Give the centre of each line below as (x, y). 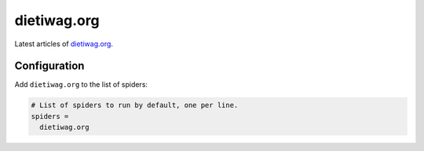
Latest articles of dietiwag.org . (64, 44)
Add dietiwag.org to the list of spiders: (81, 84)
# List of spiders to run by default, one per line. (135, 105)
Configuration (49, 66)
